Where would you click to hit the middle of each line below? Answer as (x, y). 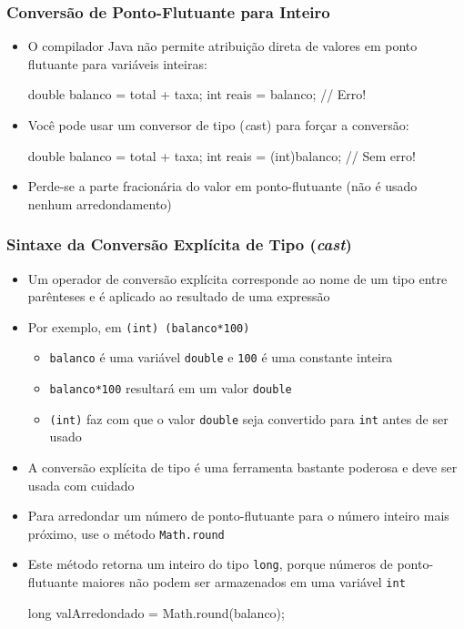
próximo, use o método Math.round (126, 533)
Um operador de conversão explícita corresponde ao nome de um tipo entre (237, 278)
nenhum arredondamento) (100, 203)
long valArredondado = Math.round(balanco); (156, 612)
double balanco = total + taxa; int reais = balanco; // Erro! (197, 94)
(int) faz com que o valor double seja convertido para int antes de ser (249, 418)
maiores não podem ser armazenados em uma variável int (244, 582)
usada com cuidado (81, 485)
